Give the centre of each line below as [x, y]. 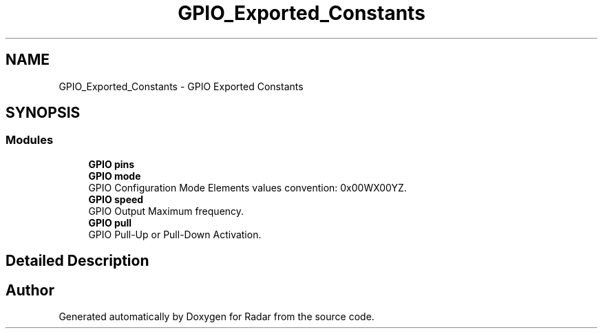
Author [30, 290]
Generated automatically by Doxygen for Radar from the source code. [216, 317]
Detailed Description [77, 261]
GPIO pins [112, 164]
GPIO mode [115, 176]
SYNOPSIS [43, 113]
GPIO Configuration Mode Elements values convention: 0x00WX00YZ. [247, 187]
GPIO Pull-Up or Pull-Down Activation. [175, 234]
